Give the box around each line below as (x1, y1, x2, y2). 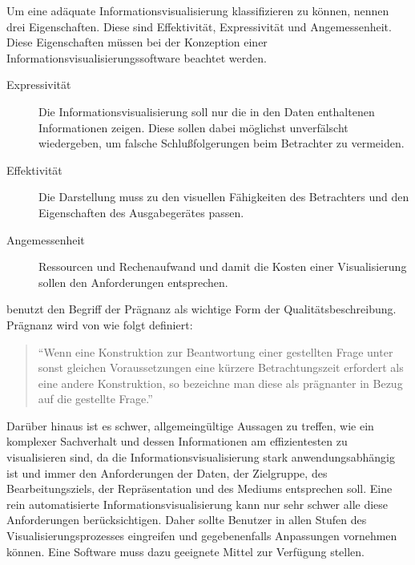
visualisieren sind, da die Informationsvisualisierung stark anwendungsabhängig (6, 449, 396, 466)
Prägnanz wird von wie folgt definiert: (6, 316, 193, 333)
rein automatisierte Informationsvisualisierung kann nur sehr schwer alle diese (6, 495, 389, 512)
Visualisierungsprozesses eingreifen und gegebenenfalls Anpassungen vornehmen (6, 527, 397, 544)
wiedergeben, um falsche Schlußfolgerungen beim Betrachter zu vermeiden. (38, 135, 405, 151)
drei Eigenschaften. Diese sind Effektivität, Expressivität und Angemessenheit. (6, 18, 392, 34)
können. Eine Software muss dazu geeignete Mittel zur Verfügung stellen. (6, 543, 365, 559)
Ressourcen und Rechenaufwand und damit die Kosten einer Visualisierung (38, 258, 407, 275)
